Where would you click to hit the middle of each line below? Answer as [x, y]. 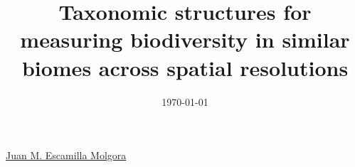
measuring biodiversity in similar [185, 39]
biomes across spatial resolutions [185, 67]
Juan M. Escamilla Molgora [66, 155]
